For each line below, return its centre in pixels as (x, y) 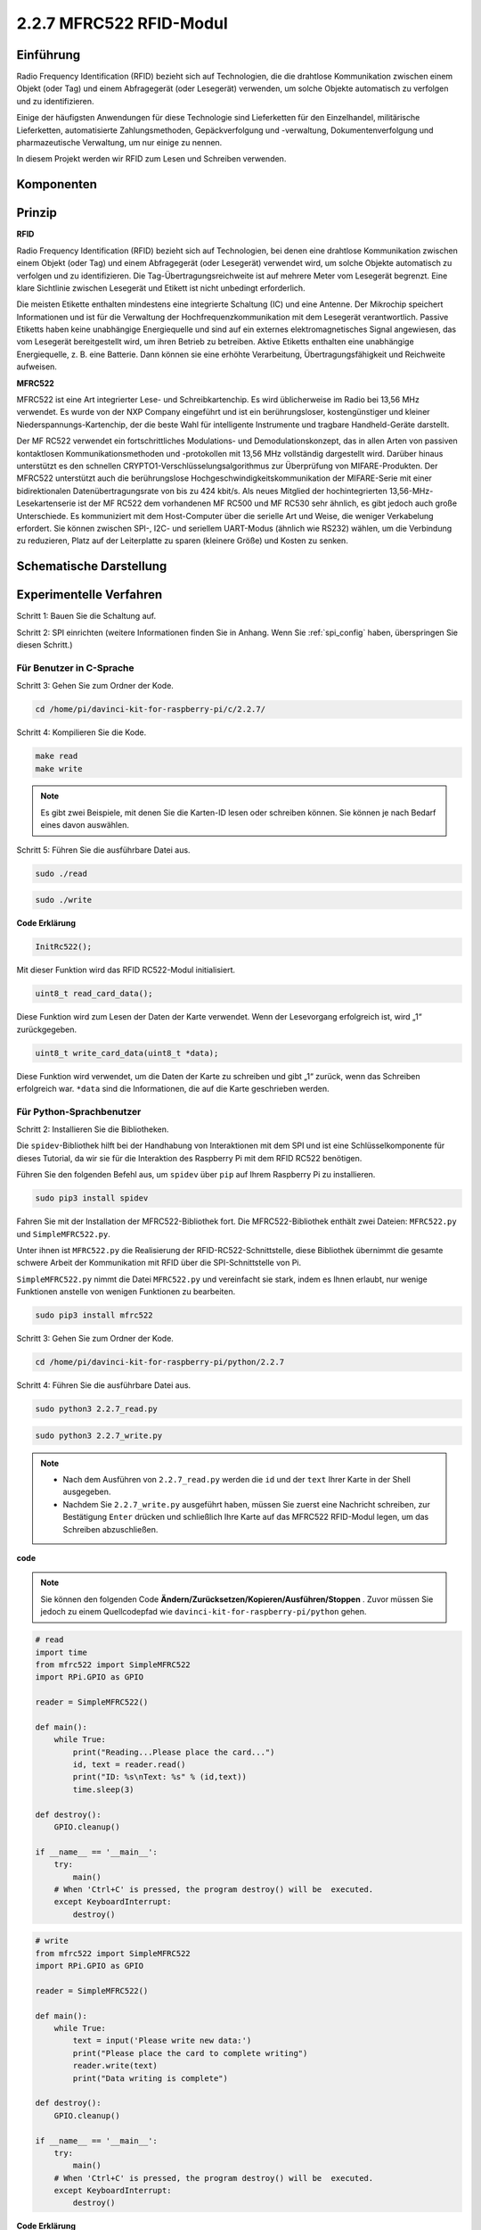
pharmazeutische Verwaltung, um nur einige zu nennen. (119, 143)
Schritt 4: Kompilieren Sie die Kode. (82, 732)
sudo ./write (64, 900)
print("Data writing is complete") (151, 2078)
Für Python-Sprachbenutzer (79, 1111)
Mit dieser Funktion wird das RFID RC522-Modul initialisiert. (126, 970)
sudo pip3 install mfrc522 (94, 1315)
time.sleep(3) (103, 1789)
